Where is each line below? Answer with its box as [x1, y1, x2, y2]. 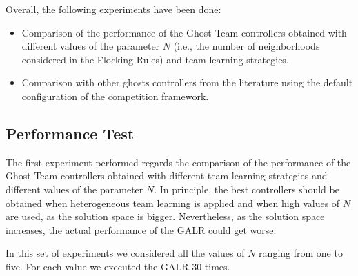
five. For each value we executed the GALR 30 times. [6, 259, 230, 273]
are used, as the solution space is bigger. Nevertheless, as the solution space [6, 209, 325, 224]
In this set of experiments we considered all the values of [6, 246, 245, 260]
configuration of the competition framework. [21, 88, 209, 103]
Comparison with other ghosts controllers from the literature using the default [21, 75, 353, 90]
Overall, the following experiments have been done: [6, 2, 221, 16]
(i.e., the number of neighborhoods [173, 39, 320, 53]
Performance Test [6, 122, 135, 144]
